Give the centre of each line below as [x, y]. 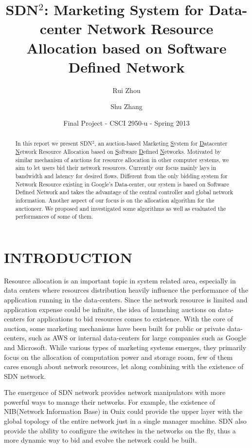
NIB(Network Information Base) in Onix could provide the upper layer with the [123, 411]
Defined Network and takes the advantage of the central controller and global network [124, 192]
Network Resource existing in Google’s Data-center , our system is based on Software [122, 184]
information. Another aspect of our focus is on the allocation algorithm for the [115, 200]
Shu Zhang [126, 106]
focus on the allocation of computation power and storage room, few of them [118, 357]
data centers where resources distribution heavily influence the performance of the [126, 290]
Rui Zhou [126, 90]
